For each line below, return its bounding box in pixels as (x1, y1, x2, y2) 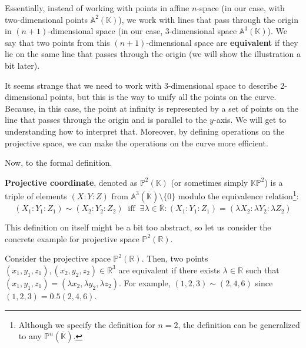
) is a (264, 176, 283, 188)
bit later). (5, 59, 40, 71)
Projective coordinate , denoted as (5, 176, 138, 188)
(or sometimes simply (171, 176, 248, 188)
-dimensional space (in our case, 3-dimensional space (48, 25, 237, 37)
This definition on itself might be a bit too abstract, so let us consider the (5, 221, 271, 233)
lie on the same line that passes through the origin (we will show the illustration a (5, 48, 301, 60)
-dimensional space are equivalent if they (146, 36, 298, 48)
